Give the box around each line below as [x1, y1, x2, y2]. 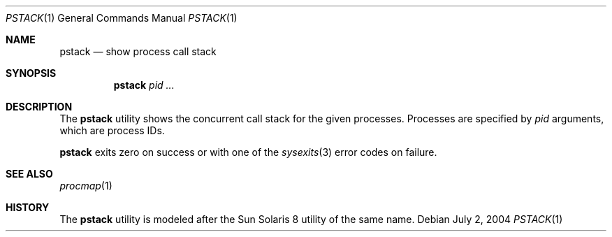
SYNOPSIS [6, 67, 57, 79]
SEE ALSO [6, 168, 53, 180]
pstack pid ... [113, 79, 175, 91]
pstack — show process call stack [59, 45, 217, 57]
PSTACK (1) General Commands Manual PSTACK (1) [6, 12, 238, 24]
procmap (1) [59, 180, 112, 192]
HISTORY [6, 201, 50, 213]
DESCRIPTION [6, 101, 73, 113]
